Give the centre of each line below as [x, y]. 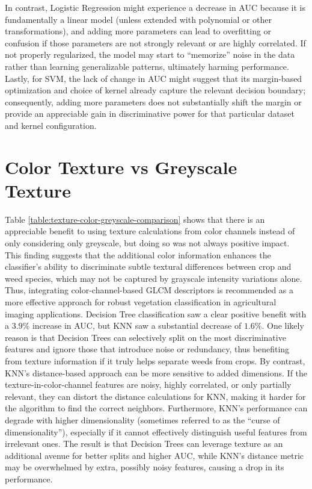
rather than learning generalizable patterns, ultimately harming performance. [147, 66]
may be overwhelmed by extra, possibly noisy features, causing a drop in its [145, 467]
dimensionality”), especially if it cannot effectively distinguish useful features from [156, 431]
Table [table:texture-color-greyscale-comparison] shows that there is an [135, 219]
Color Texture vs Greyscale [121, 167]
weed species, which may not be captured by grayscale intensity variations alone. [154, 278]
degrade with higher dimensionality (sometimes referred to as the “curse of [142, 419]
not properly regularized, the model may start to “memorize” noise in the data [150, 55]
